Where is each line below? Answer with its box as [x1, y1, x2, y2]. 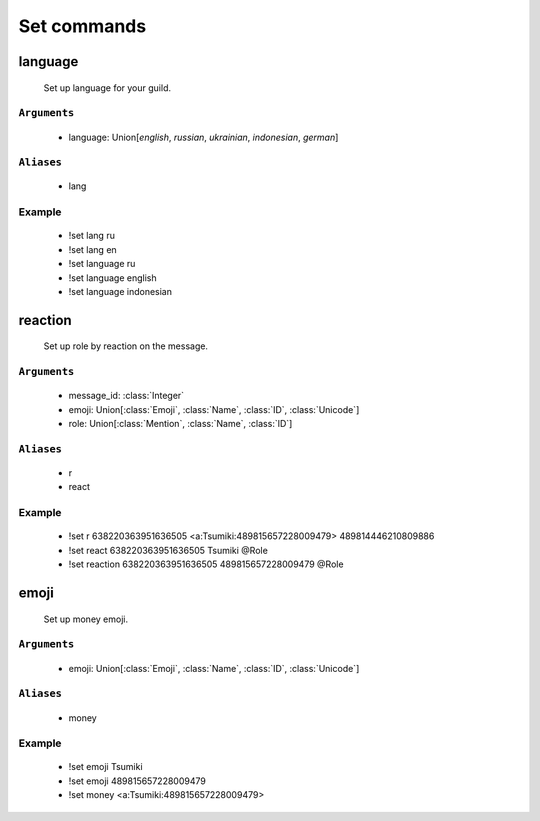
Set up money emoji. [43, 613, 129, 625]
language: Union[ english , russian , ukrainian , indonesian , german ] [68, 131, 339, 143]
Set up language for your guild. [43, 81, 172, 94]
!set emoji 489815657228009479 [68, 775, 207, 787]
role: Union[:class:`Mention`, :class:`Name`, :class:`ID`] [68, 418, 293, 430]
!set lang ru [68, 230, 115, 242]
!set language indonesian [68, 285, 173, 297]
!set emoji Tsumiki [68, 761, 144, 773]
